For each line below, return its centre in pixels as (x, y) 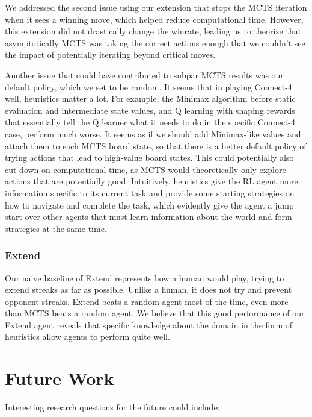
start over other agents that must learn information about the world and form (148, 217)
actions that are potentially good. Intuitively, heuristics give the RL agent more (151, 181)
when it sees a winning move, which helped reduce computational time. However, (154, 19)
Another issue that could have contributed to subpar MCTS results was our (144, 74)
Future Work (60, 378)
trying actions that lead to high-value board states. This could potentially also (149, 158)
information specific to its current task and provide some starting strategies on (150, 193)
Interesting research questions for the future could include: (112, 407)
